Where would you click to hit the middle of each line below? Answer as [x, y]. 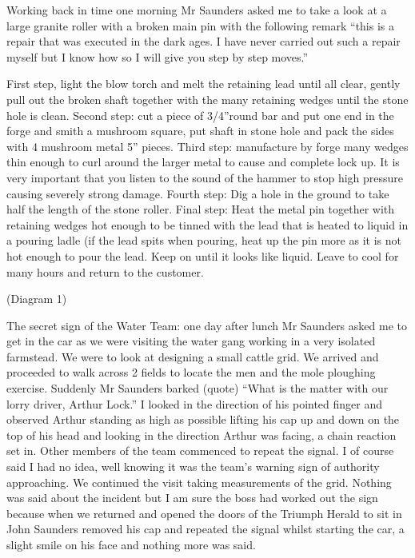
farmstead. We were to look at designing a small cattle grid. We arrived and [193, 356]
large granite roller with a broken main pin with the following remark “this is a [201, 25]
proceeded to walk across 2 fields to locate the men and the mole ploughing [191, 372]
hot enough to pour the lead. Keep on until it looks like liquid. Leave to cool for [203, 255]
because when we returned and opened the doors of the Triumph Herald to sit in [204, 513]
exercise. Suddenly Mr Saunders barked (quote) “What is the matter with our [198, 388]
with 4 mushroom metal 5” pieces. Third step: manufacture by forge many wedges [207, 146]
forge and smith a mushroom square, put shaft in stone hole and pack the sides [200, 131]
